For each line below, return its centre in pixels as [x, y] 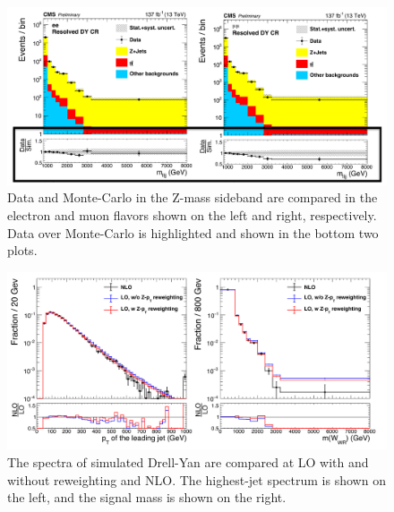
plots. [22, 250]
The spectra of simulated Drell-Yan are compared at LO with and [188, 462]
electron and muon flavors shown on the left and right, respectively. [192, 214]
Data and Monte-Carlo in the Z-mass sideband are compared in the [193, 197]
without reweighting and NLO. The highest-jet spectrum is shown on [197, 479]
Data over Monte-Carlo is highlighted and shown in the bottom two [193, 232]
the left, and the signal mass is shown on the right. [147, 497]
